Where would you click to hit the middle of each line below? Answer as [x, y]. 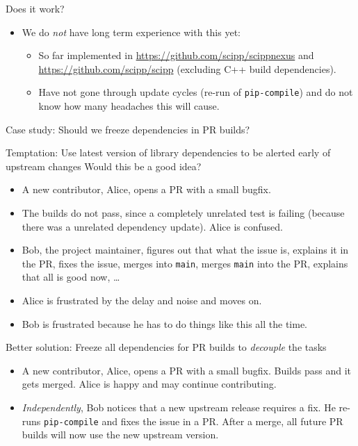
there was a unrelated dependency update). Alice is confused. [152, 226]
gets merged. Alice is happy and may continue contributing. [149, 384]
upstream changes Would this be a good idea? [104, 166]
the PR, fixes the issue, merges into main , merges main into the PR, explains [185, 263]
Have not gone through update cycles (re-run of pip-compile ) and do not [196, 92]
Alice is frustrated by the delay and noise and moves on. [142, 300]
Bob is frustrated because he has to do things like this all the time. [165, 323]
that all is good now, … [71, 277]
